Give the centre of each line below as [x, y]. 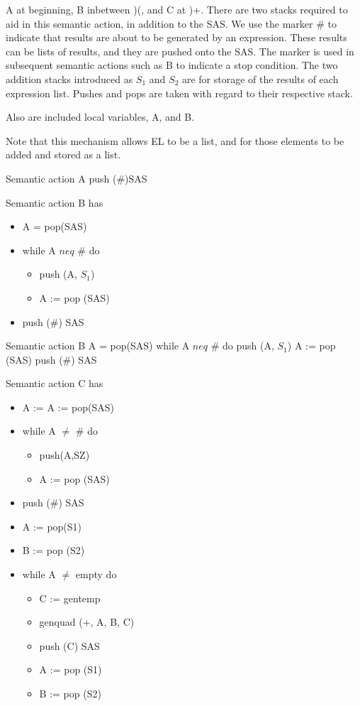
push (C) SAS [69, 645]
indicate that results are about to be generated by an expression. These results [176, 37]
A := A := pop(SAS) [68, 407]
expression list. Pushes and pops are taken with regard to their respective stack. [179, 93]
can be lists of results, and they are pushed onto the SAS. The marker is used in [180, 51]
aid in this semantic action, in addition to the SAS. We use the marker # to [171, 23]
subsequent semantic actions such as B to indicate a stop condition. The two [172, 65]
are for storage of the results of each [260, 78]
